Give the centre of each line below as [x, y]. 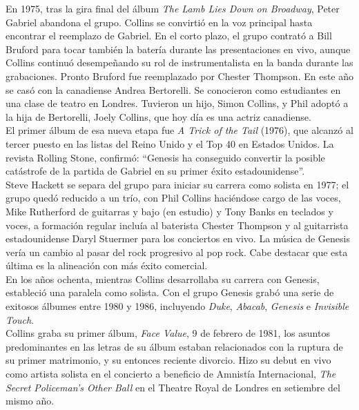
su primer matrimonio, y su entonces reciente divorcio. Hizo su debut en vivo [168, 360]
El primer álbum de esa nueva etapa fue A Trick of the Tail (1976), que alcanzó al [179, 130]
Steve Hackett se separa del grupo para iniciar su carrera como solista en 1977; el [177, 184]
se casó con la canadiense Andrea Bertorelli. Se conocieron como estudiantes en [173, 89]
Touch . [20, 319]
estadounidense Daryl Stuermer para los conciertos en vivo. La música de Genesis [178, 238]
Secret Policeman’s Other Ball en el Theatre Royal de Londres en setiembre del [173, 387]
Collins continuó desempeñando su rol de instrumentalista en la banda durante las [179, 62]
